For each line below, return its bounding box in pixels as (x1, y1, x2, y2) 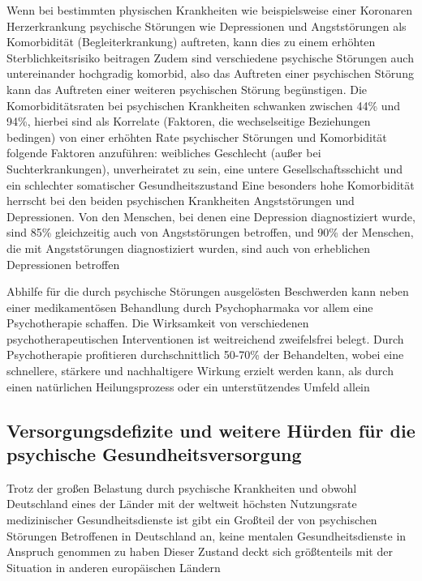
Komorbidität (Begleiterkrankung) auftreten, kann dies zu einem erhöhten (6, 33, 376, 50)
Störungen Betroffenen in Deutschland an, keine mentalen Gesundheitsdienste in (6, 527, 407, 544)
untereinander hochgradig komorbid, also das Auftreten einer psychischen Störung (6, 65, 414, 82)
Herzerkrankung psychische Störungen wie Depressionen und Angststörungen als (6, 17, 407, 34)
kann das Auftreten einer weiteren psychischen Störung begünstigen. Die (6, 80, 368, 97)
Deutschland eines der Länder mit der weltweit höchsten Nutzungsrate (6, 495, 357, 512)
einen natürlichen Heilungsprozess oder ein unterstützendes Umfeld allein (6, 378, 370, 395)
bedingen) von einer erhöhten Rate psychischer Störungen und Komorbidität (6, 128, 387, 145)
